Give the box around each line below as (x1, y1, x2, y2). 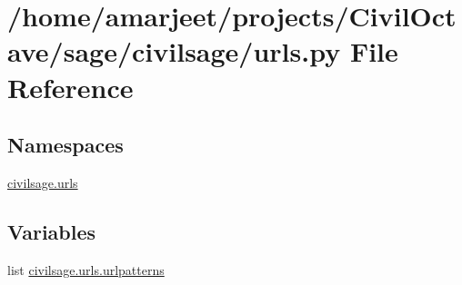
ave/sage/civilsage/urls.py (7, 33, 341, 70)
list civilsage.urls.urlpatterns (7, 260, 165, 279)
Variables (7, 217, 96, 245)
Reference (7, 68, 134, 105)
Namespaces (7, 131, 124, 159)
